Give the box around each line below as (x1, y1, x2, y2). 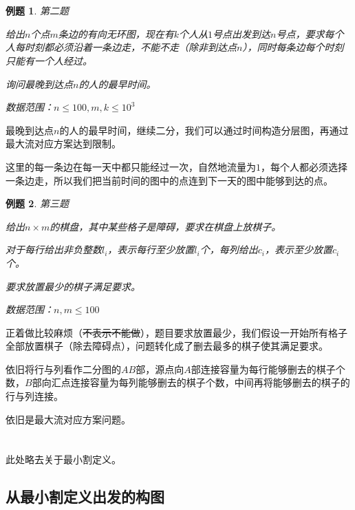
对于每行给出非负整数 (6, 242, 102, 257)
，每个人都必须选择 (261, 159, 347, 173)
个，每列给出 (200, 242, 258, 257)
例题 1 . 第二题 (6, 3, 69, 18)
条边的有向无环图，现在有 (58, 26, 174, 41)
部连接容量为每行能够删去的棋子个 (191, 361, 345, 376)
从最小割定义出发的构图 (6, 486, 164, 507)
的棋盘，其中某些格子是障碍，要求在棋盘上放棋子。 (50, 219, 281, 233)
